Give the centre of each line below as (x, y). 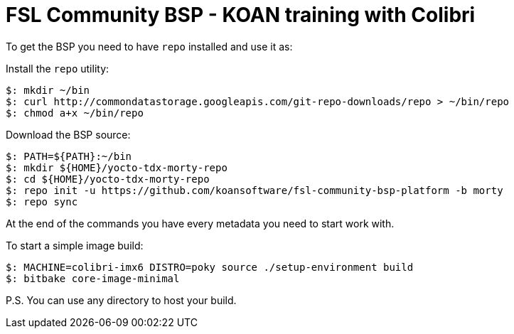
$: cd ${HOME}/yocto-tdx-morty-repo (108, 179)
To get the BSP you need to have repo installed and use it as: (149, 46)
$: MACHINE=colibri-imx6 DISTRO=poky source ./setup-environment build (210, 267)
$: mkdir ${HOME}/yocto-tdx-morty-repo (117, 167)
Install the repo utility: (58, 68)
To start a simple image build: (75, 245)
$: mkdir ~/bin (48, 90)
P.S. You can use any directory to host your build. (121, 300)
